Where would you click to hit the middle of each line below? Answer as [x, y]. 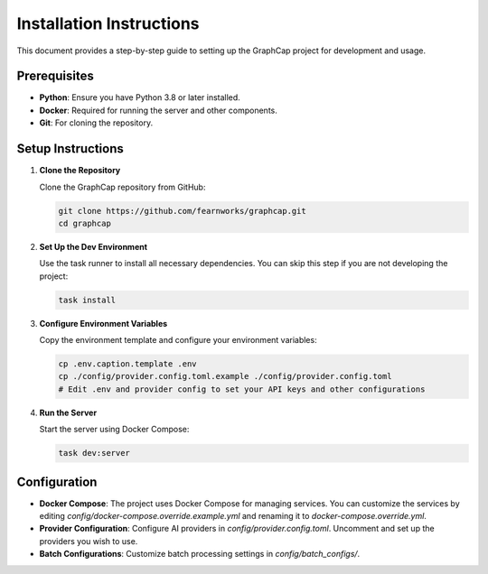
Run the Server [68, 412]
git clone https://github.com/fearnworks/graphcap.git [182, 211]
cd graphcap [85, 223]
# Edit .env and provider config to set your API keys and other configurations [242, 389]
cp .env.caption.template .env [128, 364]
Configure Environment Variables [103, 323]
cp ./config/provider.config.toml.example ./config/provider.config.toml [225, 376]
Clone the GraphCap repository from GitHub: [122, 187]
